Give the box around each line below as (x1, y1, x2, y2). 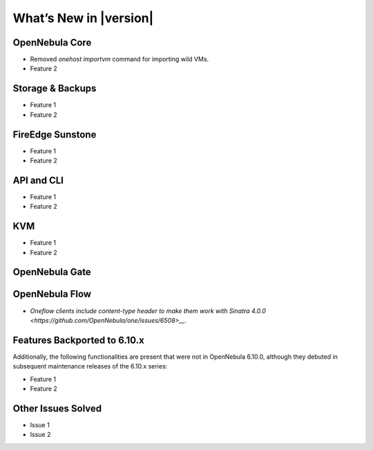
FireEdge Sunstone (12, 129, 97, 140)
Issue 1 (30, 420, 50, 429)
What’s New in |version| (12, 10, 154, 26)
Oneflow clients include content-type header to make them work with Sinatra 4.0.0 (30, 306, 266, 315)
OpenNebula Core (12, 37, 92, 48)
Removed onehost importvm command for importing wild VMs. (30, 55, 209, 64)
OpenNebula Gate (12, 266, 91, 278)
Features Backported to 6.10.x (12, 334, 144, 346)
